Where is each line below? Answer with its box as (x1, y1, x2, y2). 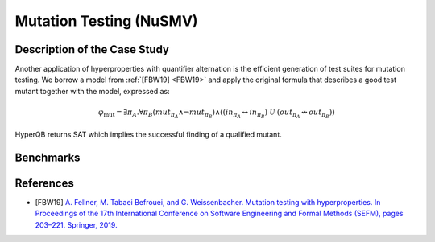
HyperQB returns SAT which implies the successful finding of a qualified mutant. (14, 129, 282, 140)
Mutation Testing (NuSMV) (14, 12, 198, 30)
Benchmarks (14, 150, 81, 164)
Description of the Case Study (14, 43, 169, 56)
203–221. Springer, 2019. (35, 219, 118, 229)
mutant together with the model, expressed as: (14, 86, 171, 96)
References (14, 176, 74, 190)
